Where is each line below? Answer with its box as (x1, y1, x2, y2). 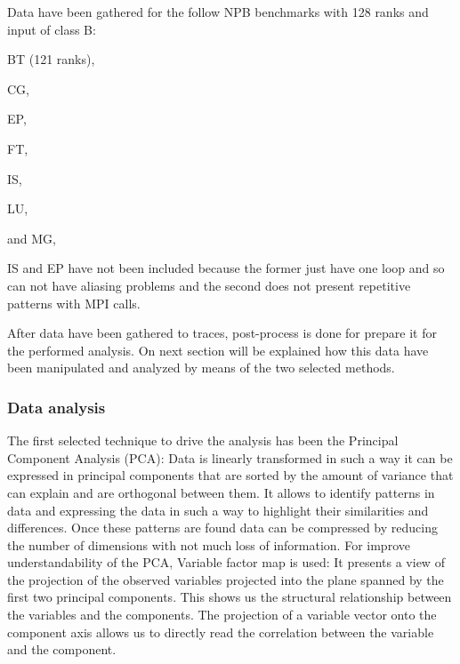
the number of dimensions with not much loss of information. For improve (7, 535, 410, 554)
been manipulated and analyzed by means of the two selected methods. (7, 358, 395, 377)
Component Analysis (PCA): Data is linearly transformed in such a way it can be (7, 448, 453, 467)
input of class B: (7, 20, 96, 38)
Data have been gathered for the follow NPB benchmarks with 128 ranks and (7, 3, 429, 20)
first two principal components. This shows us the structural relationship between (7, 588, 452, 606)
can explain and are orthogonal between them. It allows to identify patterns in (7, 483, 435, 501)
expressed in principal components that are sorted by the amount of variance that (7, 466, 454, 484)
